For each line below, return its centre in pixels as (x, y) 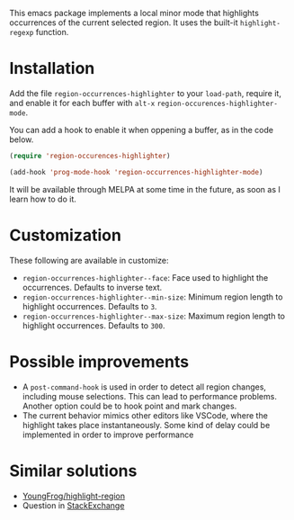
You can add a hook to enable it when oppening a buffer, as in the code (142, 130)
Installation (52, 69)
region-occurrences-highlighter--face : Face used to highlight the (145, 277)
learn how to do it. (43, 199)
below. (22, 139)
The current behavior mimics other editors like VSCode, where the (145, 415)
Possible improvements (99, 361)
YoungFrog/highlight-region (74, 496)
